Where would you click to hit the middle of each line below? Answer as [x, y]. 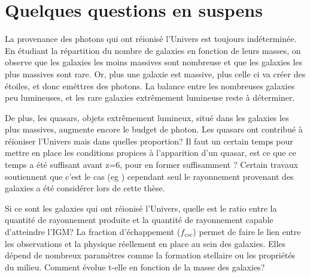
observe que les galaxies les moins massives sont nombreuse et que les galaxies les [154, 62]
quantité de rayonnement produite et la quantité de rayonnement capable [139, 220]
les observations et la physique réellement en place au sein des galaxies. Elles [145, 243]
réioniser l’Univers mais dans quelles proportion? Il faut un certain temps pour [149, 141]
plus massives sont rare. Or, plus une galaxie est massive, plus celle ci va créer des [155, 73]
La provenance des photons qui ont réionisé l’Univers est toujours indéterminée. [151, 39]
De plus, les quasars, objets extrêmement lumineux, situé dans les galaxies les [147, 117]
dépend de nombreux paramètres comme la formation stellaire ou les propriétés [150, 255]
